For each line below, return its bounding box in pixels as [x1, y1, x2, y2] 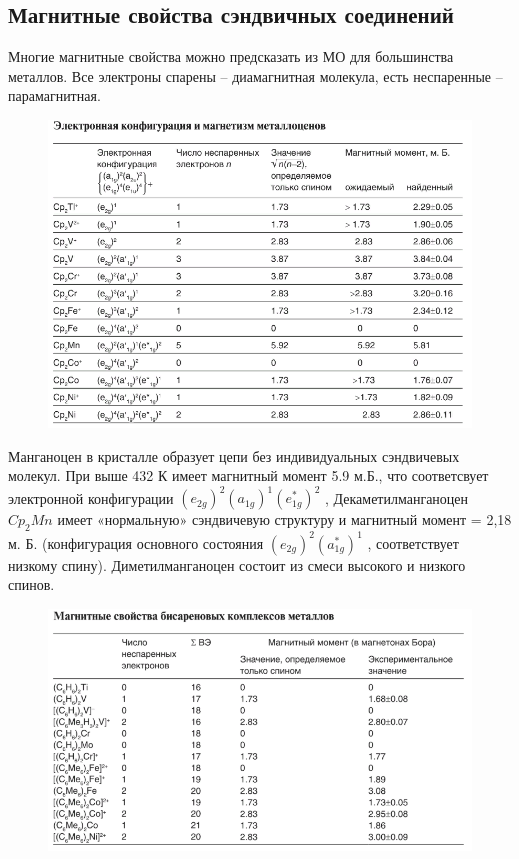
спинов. [8, 574, 55, 595]
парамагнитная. [8, 85, 101, 106]
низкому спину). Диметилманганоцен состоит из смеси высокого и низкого [8, 554, 466, 575]
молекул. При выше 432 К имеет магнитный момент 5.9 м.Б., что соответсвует [8, 465, 489, 486]
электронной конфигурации [8, 487, 174, 508]
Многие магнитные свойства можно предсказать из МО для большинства [8, 46, 454, 67]
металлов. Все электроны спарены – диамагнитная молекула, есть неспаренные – [8, 65, 503, 86]
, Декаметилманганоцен [324, 487, 469, 508]
